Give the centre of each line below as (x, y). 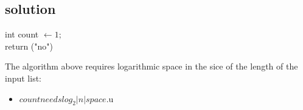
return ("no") (29, 46)
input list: (23, 78)
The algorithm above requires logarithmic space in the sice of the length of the (151, 66)
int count (22, 34)
